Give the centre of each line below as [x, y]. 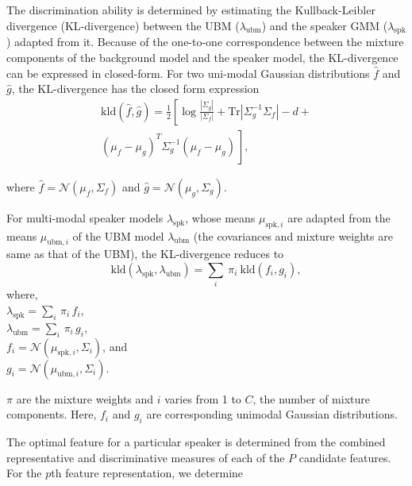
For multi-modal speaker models [85, 217]
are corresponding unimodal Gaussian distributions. [272, 414]
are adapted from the [339, 217]
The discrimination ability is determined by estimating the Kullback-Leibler [191, 10]
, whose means [220, 217]
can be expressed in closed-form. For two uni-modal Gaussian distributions [188, 73]
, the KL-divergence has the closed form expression [135, 89]
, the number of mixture [311, 398]
